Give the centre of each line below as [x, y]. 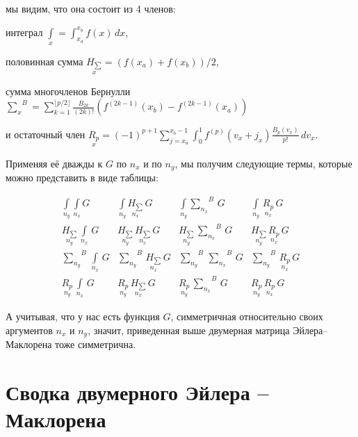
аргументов [29, 330]
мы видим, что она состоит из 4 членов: [91, 8]
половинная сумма [44, 61]
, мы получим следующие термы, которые [263, 163]
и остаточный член [46, 134]
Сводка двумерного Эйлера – [137, 391]
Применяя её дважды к [54, 163]
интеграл [24, 32]
